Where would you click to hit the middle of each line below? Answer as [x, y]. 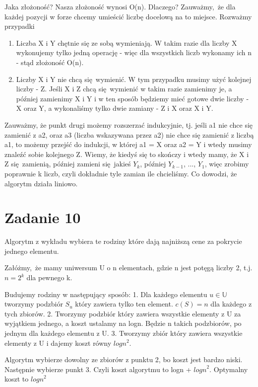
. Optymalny [229, 369]
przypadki [20, 26]
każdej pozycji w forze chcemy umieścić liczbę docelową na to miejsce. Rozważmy [128, 16]
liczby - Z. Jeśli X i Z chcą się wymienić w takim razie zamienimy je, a [124, 89]
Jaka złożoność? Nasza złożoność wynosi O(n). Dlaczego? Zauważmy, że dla [120, 6]
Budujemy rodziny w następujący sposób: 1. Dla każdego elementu [106, 294]
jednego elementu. [32, 251]
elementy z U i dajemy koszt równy [58, 343]
